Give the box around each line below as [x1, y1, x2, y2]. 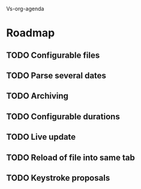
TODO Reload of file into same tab [6, 152, 135, 163]
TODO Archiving [6, 91, 69, 101]
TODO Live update [6, 132, 76, 142]
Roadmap [6, 26, 55, 40]
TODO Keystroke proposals [6, 173, 110, 183]
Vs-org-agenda [6, 5, 44, 12]
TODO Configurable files [6, 50, 100, 60]
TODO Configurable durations [6, 111, 120, 122]
